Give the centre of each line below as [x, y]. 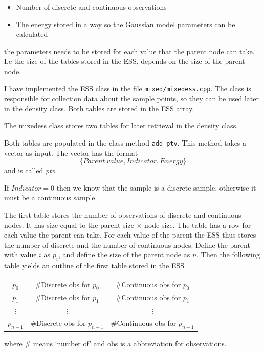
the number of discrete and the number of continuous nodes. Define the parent [127, 244]
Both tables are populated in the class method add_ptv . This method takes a [125, 143]
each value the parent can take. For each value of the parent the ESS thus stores [130, 235]
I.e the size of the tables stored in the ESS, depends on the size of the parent [125, 61]
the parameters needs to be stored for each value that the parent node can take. [129, 51]
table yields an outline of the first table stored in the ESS [94, 265]
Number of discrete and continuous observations [91, 7]
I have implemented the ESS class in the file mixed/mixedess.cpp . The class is [128, 88]
